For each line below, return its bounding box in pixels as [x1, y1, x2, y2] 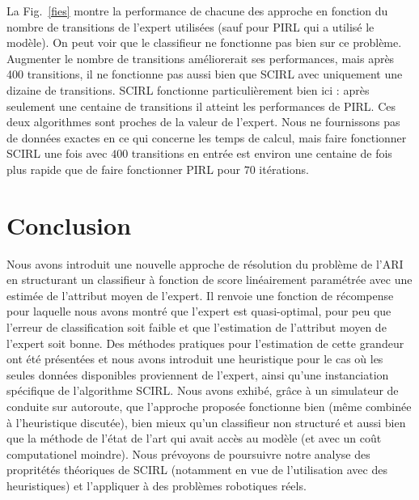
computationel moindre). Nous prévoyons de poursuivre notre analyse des [6, 445, 370, 462]
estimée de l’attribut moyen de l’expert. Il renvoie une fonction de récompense [6, 286, 394, 303]
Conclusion [6, 208, 132, 241]
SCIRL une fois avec [6, 145, 108, 162]
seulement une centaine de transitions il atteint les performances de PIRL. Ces [6, 97, 396, 114]
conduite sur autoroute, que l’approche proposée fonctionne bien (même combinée [6, 398, 412, 414]
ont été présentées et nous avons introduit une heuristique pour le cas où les [6, 350, 383, 367]
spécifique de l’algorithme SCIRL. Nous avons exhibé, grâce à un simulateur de [6, 382, 399, 399]
